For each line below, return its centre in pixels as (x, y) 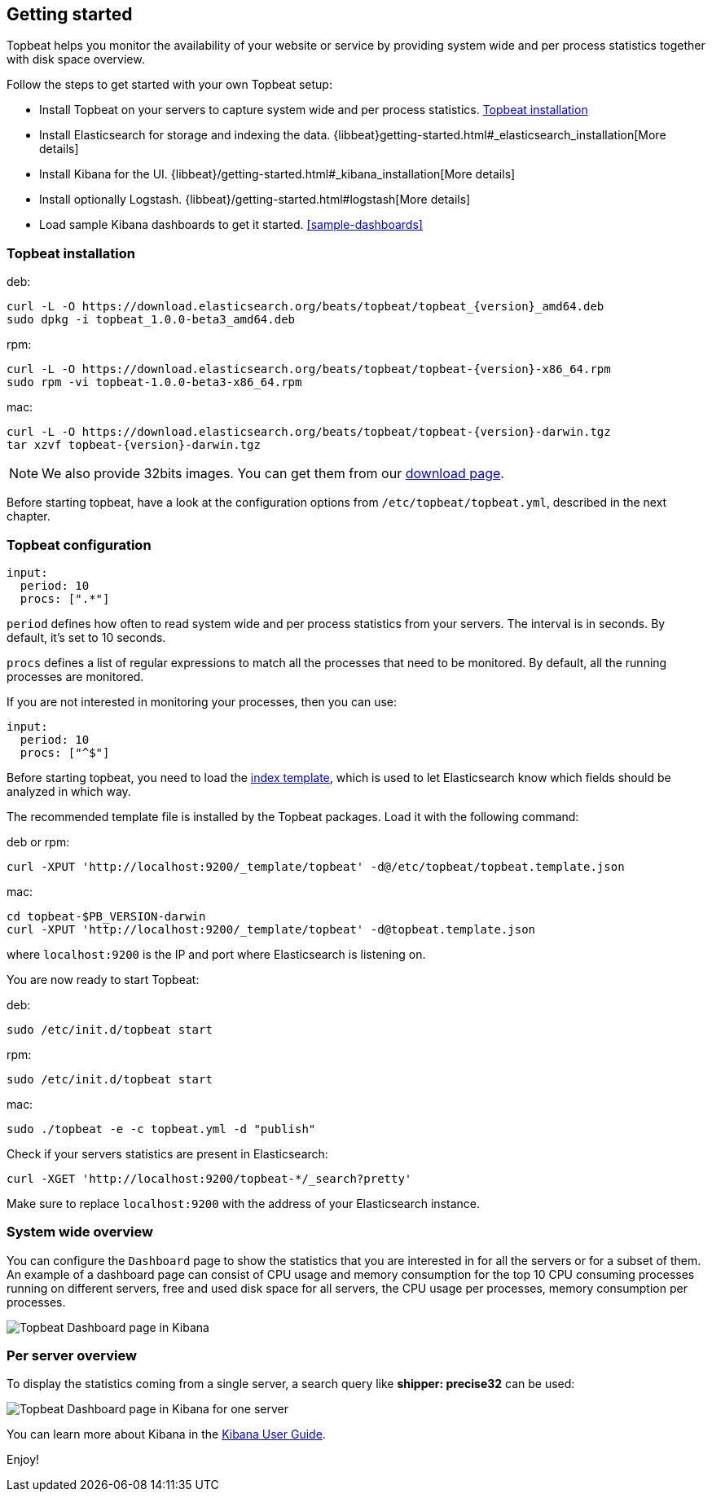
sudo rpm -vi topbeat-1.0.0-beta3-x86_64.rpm (154, 382)
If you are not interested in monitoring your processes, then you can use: (202, 701)
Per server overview (72, 1356)
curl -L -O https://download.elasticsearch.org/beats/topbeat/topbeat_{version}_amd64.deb (305, 307)
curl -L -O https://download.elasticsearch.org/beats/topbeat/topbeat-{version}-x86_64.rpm (309, 369)
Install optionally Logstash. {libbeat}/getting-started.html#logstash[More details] (255, 200)
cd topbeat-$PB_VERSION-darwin (106, 916)
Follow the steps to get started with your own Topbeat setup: (169, 85)
